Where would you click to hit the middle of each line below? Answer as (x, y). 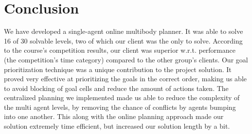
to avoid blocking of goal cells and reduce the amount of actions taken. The (116, 88)
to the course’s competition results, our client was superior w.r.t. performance (120, 50)
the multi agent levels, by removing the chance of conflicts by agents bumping (120, 107)
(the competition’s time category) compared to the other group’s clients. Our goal (126, 59)
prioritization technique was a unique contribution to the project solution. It (118, 69)
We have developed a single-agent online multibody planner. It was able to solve (124, 31)
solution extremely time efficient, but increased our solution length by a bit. (117, 126)
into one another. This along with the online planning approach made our (114, 116)
